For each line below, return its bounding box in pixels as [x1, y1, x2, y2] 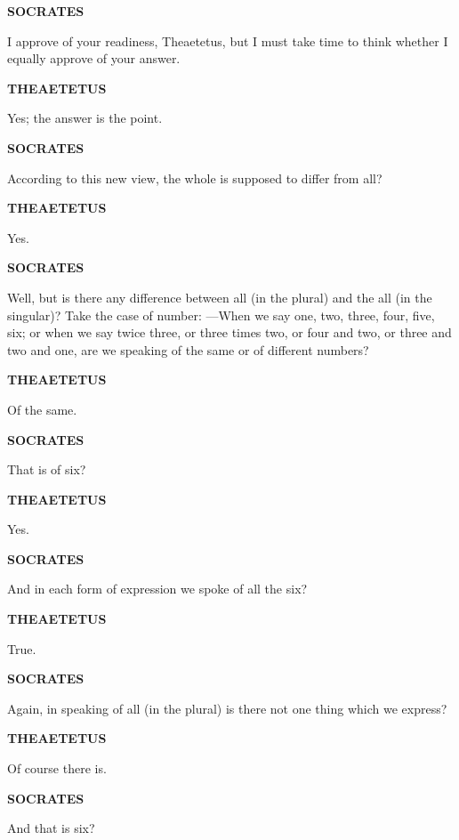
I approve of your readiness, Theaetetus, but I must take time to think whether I [7, 31, 448, 50]
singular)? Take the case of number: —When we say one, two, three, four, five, [7, 305, 435, 324]
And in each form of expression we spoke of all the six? [7, 579, 308, 598]
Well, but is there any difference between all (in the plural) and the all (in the [7, 287, 432, 306]
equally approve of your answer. [7, 49, 181, 68]
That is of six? [7, 460, 86, 479]
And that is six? [7, 819, 95, 837]
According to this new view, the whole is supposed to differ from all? [7, 168, 382, 187]
